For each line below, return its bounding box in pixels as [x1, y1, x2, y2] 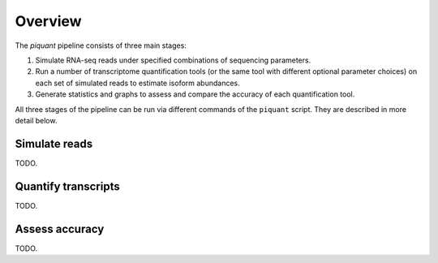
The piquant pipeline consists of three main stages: [15, 41, 187, 50]
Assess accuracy [15, 222, 105, 235]
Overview [15, 12, 82, 30]
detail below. [15, 115, 58, 125]
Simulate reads [15, 136, 93, 150]
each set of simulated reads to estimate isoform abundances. [35, 78, 241, 88]
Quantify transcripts [15, 179, 121, 193]
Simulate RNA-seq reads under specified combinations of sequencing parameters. [35, 55, 311, 65]
